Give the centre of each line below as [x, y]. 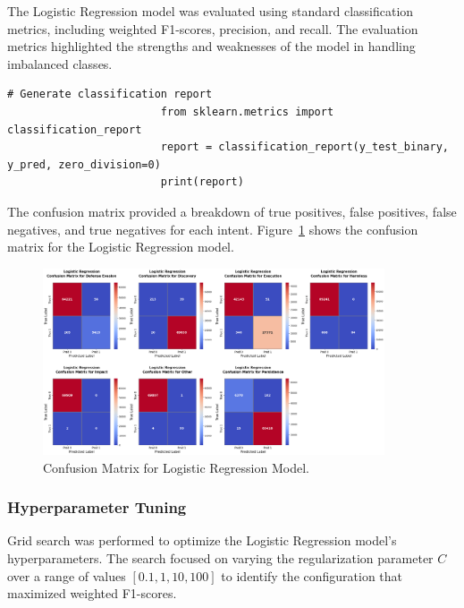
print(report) [202, 182]
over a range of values [67, 575]
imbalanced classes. [60, 63]
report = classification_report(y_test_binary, [304, 147]
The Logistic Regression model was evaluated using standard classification [211, 11]
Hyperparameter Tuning [97, 507]
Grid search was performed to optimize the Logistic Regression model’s [202, 540]
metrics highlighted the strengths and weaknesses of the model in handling [211, 46]
